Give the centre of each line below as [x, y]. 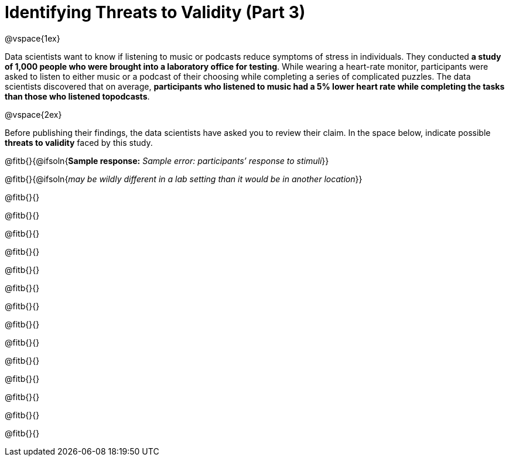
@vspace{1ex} [33, 38]
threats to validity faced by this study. [79, 142]
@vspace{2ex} [33, 114]
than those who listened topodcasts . [77, 96]
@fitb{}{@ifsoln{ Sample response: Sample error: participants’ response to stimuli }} [167, 161]
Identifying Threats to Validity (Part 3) [155, 12]
